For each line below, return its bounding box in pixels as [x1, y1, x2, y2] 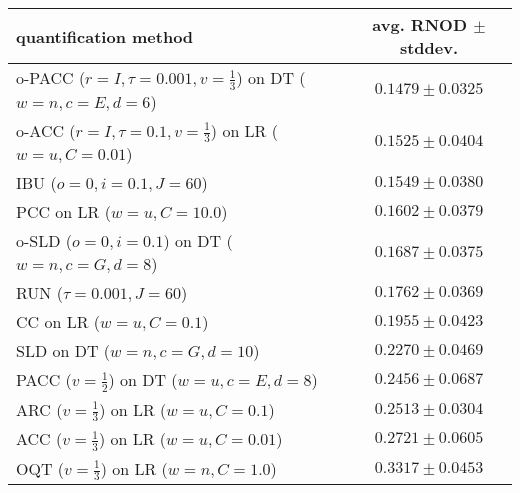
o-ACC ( [16, 118, 76, 142]
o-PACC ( [16, 66, 86, 89]
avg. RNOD [372, 13, 468, 36]
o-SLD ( [16, 229, 73, 253]
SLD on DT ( [16, 339, 111, 363]
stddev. [399, 36, 458, 59]
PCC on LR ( [16, 200, 111, 224]
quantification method [16, 24, 194, 48]
